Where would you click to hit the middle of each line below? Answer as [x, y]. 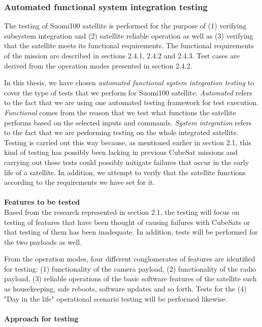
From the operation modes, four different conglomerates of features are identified [130, 259]
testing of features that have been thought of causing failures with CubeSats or [127, 222]
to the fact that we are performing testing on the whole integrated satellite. [121, 132]
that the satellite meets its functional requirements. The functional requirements [129, 45]
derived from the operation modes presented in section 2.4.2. [98, 65]
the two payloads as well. [43, 241]
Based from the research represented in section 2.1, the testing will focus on [122, 211]
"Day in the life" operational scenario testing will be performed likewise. [116, 298]
